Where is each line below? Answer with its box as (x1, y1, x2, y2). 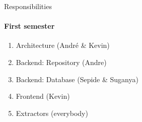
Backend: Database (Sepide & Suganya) (16, 74, 138, 84)
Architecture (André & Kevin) (16, 40, 110, 50)
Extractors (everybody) (16, 107, 88, 118)
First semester (4, 21, 55, 31)
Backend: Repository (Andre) (16, 56, 107, 67)
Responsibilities (4, 1, 52, 11)
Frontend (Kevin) (16, 91, 70, 101)
